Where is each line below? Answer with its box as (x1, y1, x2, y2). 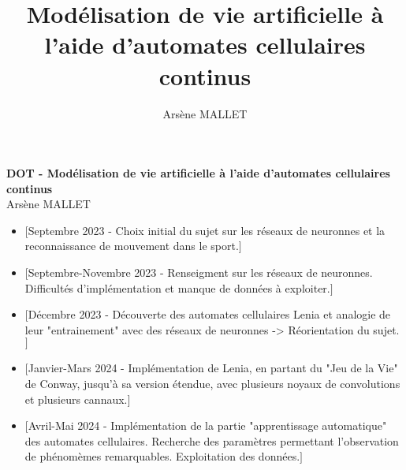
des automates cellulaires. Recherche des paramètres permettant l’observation (24, 432, 399, 449)
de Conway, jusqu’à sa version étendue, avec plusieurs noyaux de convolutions (24, 375, 400, 392)
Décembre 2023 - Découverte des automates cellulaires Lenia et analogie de (28, 306, 391, 323)
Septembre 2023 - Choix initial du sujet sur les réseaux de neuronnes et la (28, 222, 386, 238)
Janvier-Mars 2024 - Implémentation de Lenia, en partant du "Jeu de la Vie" (28, 360, 398, 376)
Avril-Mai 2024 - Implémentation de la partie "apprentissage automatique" (28, 417, 387, 434)
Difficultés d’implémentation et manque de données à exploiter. (24, 279, 330, 296)
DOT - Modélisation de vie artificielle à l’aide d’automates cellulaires (6, 165, 390, 181)
